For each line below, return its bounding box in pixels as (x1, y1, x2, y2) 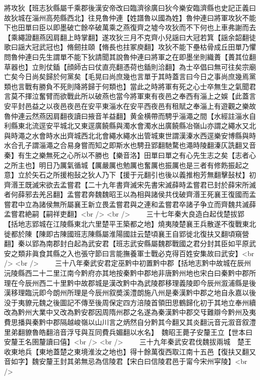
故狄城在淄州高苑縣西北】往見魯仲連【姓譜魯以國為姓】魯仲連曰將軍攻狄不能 (4, 12, 256, 23)
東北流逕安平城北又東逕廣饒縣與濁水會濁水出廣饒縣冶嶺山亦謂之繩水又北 (17, 120, 256, 131)
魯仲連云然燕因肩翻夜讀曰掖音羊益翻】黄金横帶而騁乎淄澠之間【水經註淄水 (4, 110, 249, 121)
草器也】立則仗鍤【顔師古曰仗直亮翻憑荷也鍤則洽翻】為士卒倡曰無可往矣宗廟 (4, 61, 256, 72)
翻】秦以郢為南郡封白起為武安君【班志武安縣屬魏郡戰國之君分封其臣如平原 (4, 238, 249, 249)
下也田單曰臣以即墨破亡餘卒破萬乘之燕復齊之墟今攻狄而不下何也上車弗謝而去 (4, 22, 256, 33)
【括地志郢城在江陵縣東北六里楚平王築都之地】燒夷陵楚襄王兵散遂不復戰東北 (4, 219, 256, 229)
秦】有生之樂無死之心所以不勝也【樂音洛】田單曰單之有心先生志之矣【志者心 (4, 149, 256, 160)
